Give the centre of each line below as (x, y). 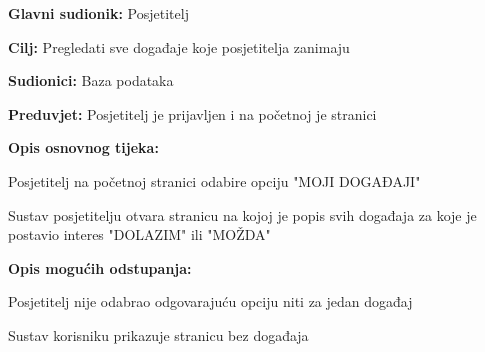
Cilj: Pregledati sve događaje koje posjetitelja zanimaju (179, 46)
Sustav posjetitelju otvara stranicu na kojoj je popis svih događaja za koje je (242, 214)
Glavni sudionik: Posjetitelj (98, 13)
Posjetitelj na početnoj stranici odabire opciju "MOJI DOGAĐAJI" (214, 180)
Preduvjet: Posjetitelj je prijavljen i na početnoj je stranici (192, 113)
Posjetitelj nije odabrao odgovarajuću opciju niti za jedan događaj (210, 301)
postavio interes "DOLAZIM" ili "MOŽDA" (139, 234)
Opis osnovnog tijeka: (83, 147)
